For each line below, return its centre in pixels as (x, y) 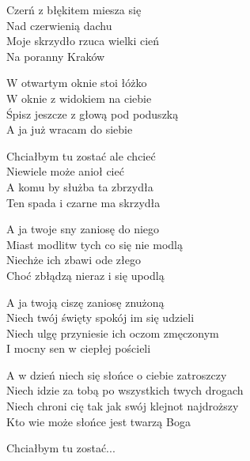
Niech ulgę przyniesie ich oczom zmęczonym (113, 333)
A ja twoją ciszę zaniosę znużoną (85, 302)
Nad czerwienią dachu (59, 25)
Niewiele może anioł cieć (65, 171)
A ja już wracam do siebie (70, 129)
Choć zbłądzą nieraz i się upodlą (85, 275)
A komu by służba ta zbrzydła (80, 186)
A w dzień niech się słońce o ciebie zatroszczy (117, 374)
